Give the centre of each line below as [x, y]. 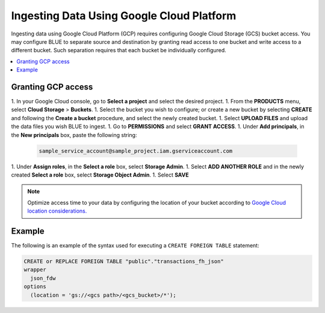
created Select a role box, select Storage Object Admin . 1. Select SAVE [100, 175]
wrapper [35, 270]
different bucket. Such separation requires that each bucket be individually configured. [119, 50]
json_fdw [43, 278]
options [35, 287]
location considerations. [57, 211]
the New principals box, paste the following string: [74, 135]
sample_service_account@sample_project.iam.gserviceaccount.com [136, 151]
